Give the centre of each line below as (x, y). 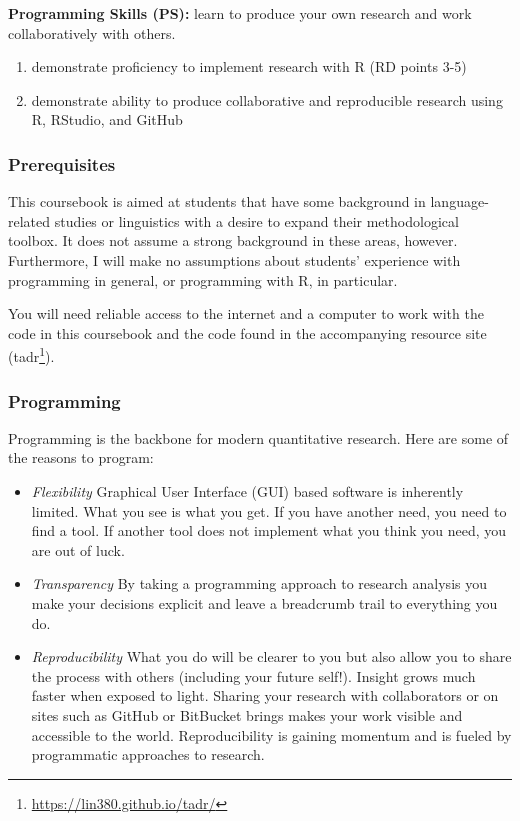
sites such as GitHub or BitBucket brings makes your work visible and (247, 714)
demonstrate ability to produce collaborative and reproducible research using (267, 99)
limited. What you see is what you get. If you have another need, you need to (269, 510)
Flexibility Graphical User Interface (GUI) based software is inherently (247, 491)
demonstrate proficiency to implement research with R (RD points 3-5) (249, 66)
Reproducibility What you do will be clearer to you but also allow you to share (271, 656)
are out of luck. (78, 549)
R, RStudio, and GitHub (107, 119)
